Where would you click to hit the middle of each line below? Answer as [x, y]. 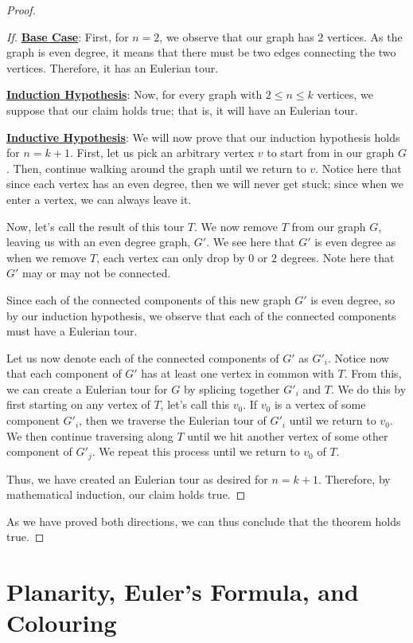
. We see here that [251, 242]
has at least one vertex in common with [238, 373]
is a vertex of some [320, 404]
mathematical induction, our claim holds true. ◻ [126, 494]
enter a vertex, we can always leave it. [99, 199]
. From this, [373, 373]
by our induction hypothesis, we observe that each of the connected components [201, 315]
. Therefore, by [354, 478]
